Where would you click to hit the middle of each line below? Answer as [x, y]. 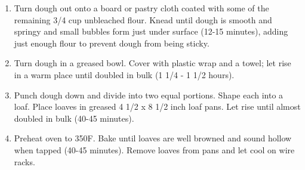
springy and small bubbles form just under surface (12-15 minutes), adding [151, 31]
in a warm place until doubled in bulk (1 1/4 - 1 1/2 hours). [124, 74]
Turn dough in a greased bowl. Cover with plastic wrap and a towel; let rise [152, 63]
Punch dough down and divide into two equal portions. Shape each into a [149, 95]
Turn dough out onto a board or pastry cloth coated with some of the [141, 8]
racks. [24, 161]
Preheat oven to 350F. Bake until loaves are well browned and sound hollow [153, 138]
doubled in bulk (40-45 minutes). [74, 118]
